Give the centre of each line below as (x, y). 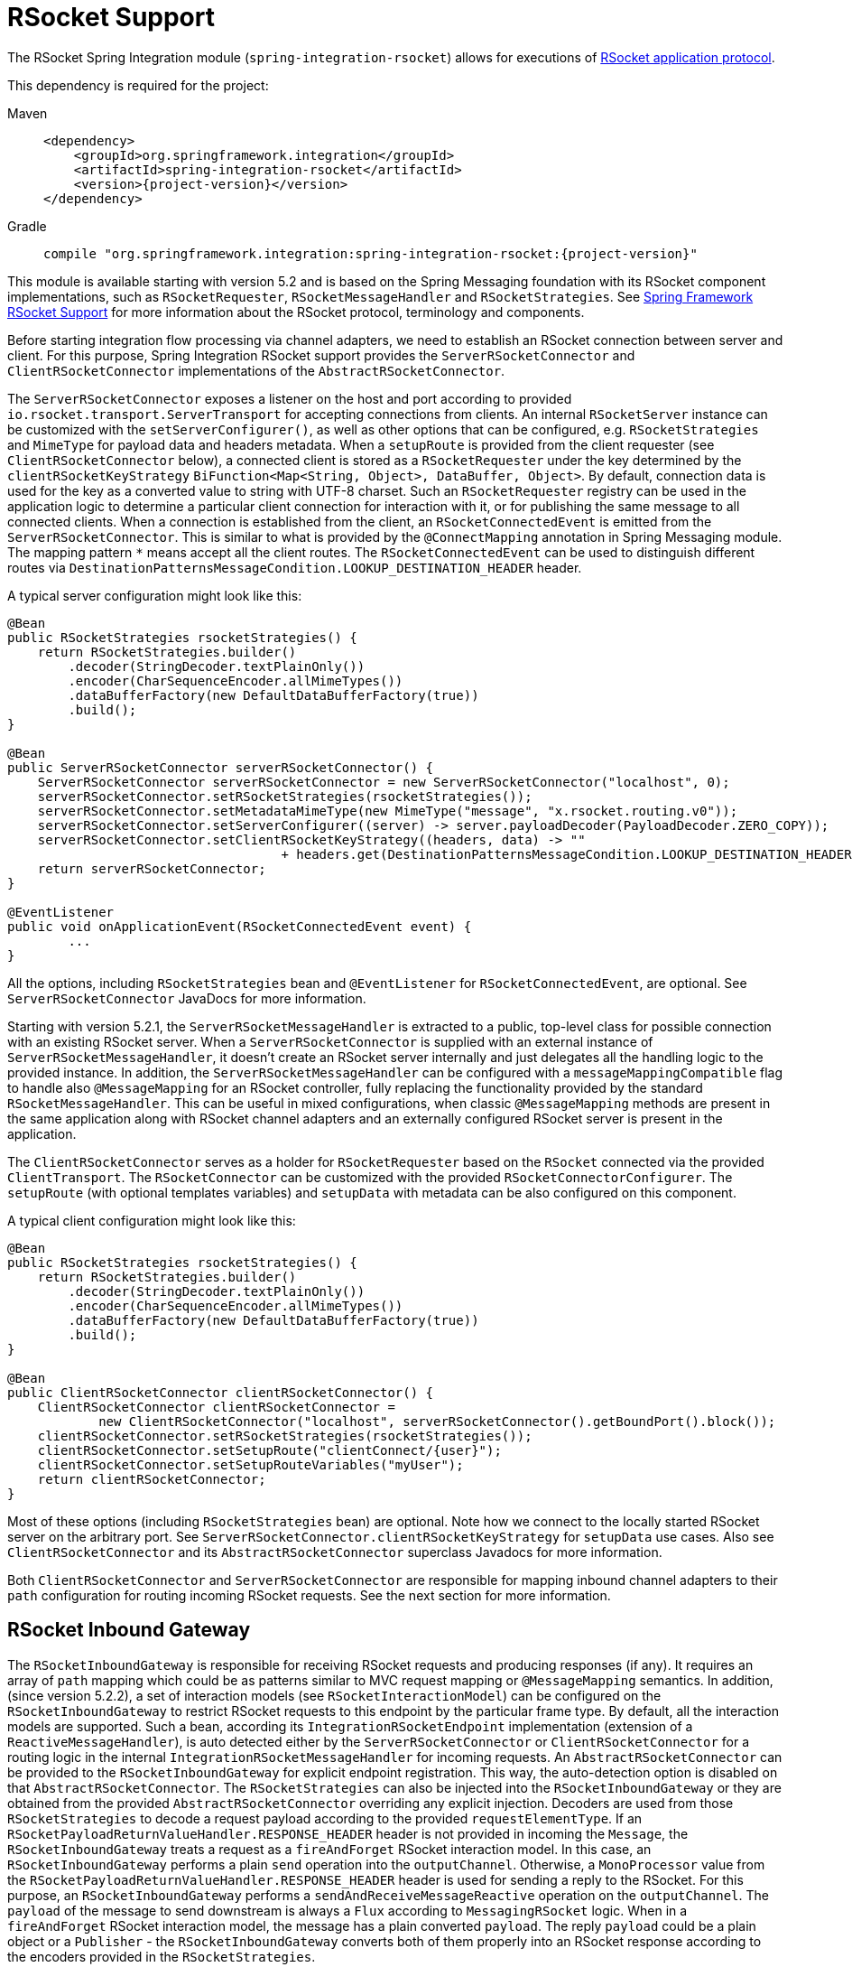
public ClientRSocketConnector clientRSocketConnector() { (221, 1392)
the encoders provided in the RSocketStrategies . (162, 1956)
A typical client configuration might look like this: (152, 1220)
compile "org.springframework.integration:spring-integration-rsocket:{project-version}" (370, 253)
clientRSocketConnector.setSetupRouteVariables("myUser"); (250, 1464)
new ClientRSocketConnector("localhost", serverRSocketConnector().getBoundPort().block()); (437, 1421)
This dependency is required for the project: (138, 85)
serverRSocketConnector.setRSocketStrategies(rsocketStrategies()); (285, 796)
